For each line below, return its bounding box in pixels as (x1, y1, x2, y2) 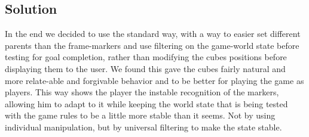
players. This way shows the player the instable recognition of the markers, (5, 86, 279, 98)
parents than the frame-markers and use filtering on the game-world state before (5, 39, 299, 51)
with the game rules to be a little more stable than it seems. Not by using (5, 109, 276, 122)
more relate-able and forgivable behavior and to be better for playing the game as (5, 74, 304, 86)
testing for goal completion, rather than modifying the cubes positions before (5, 51, 287, 63)
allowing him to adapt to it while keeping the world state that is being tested (5, 97, 288, 110)
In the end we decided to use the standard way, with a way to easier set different (5, 27, 301, 40)
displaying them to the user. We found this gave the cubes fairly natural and (5, 62, 286, 74)
